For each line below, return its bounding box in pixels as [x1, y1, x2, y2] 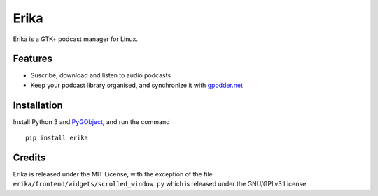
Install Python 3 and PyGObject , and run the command [13, 117, 170, 126]
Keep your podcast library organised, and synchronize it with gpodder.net [30, 81, 244, 89]
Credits [13, 151, 46, 163]
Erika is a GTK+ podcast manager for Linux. [13, 35, 138, 43]
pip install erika [25, 134, 89, 142]
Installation [13, 99, 63, 111]
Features [13, 53, 52, 65]
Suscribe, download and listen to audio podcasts [30, 71, 171, 80]
